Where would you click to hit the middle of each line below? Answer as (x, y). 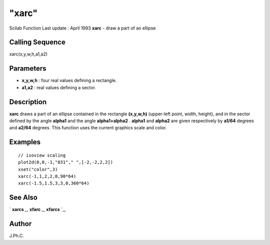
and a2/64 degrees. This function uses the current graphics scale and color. (88, 128)
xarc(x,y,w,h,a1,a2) (28, 54)
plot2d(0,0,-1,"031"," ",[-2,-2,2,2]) (66, 162)
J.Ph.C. (17, 236)
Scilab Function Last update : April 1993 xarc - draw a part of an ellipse (82, 28)
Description (28, 102)
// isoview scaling (42, 155)
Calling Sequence (37, 42)
